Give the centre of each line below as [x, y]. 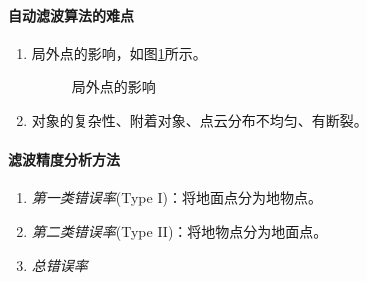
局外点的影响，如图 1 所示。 [119, 52]
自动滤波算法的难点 [71, 14]
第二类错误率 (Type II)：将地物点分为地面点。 [179, 230]
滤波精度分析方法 [64, 159]
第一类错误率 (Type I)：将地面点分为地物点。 [176, 197]
